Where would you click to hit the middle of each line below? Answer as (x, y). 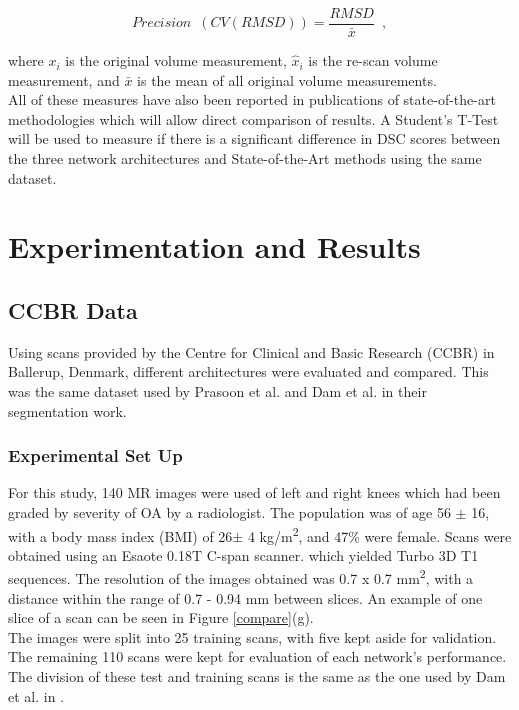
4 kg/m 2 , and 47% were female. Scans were (379, 534)
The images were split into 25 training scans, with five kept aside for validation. (252, 636)
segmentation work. (67, 410)
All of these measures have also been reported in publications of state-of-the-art (252, 99)
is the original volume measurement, (176, 60)
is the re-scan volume (373, 60)
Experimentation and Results (214, 246)
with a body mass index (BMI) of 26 (120, 535)
